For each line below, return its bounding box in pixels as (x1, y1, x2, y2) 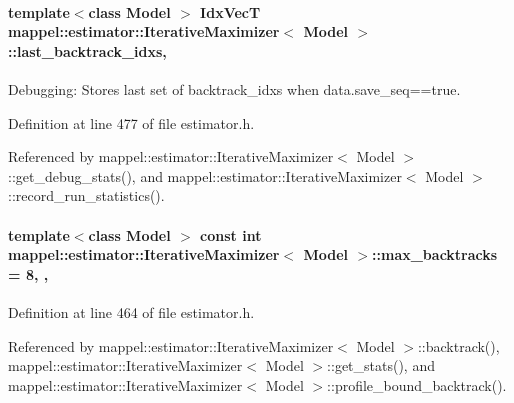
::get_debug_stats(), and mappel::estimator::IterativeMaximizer (8, 165, 402, 186)
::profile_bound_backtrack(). (327, 374, 507, 395)
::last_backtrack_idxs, (8, 40, 167, 61)
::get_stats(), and (327, 355, 435, 376)
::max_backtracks (372, 244, 498, 265)
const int (200, 224, 262, 245)
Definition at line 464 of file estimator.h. (8, 301, 255, 322)
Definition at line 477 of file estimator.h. (8, 112, 255, 133)
